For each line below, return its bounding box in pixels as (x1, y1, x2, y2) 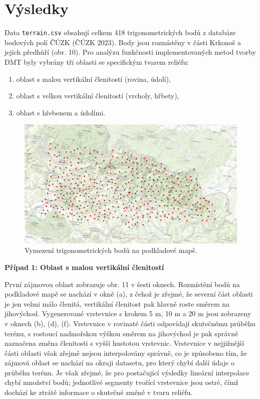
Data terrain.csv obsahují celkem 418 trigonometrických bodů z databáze (5, 27, 236, 38)
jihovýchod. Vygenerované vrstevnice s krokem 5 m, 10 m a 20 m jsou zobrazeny (5, 308, 251, 319)
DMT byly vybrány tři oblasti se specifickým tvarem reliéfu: (5, 56, 189, 67)
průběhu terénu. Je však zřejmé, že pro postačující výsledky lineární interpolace (5, 367, 249, 377)
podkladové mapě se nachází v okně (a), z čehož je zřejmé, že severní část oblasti (5, 289, 253, 299)
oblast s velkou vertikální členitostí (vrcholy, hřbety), (16, 90, 179, 101)
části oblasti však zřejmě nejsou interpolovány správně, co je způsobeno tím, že (5, 347, 247, 358)
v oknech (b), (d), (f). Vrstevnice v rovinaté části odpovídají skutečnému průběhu (5, 318, 255, 328)
